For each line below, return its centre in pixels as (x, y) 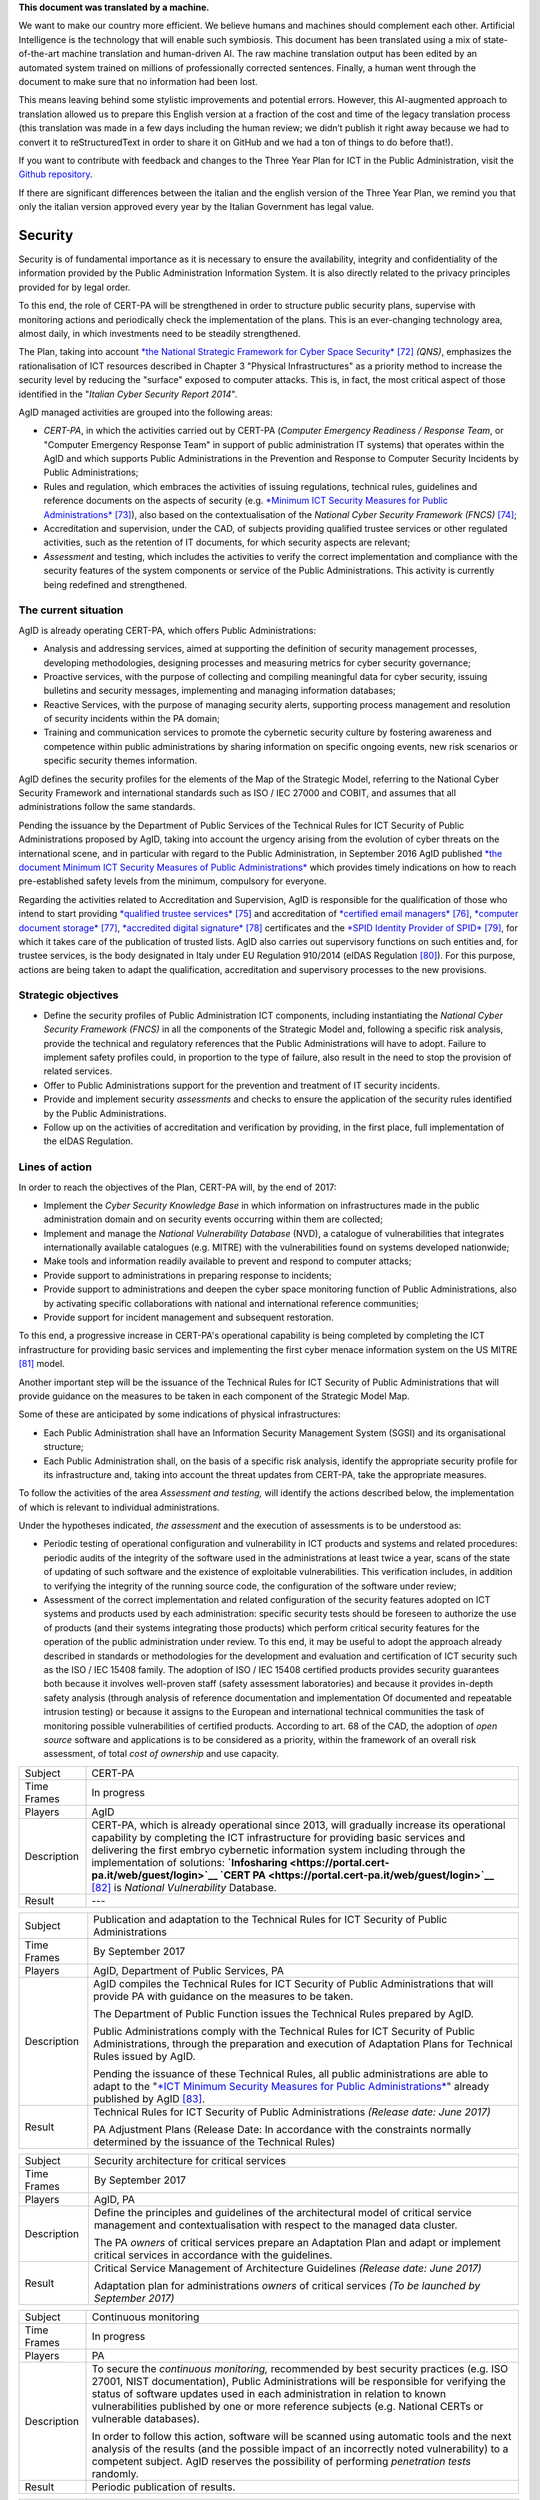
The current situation (71, 610)
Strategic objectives (68, 995)
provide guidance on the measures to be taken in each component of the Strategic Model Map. (214, 1396)
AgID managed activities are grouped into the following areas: (146, 412)
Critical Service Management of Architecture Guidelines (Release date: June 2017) (287, 2268)
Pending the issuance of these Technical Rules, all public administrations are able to (291, 2073)
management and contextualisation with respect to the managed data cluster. (275, 2225)
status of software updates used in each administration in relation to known (269, 2393)
